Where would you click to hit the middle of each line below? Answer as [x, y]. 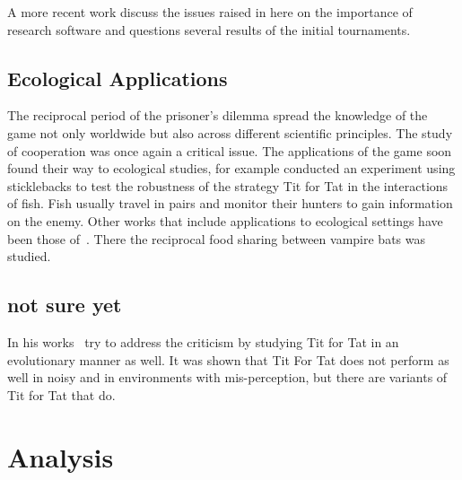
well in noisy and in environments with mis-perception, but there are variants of [227, 377]
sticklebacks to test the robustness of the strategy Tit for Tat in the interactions [228, 185]
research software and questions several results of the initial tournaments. [209, 29]
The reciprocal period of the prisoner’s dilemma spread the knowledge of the [218, 115]
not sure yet [65, 305]
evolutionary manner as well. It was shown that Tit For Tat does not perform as [228, 359]
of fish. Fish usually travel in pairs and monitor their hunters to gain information [230, 203]
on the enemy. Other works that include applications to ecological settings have [225, 220]
